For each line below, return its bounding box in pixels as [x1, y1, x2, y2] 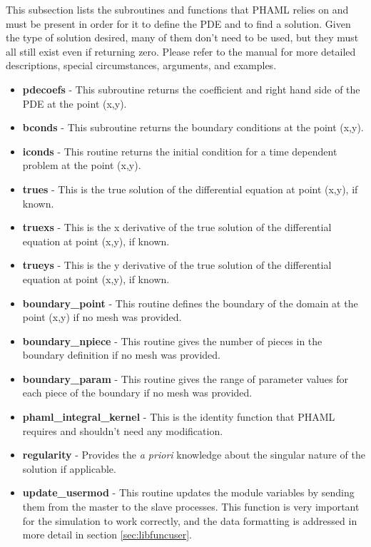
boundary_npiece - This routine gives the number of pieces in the [22, 333, 322, 348]
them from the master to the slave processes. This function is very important [22, 499, 360, 514]
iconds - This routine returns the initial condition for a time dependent [22, 143, 337, 158]
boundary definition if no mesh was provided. [22, 347, 220, 362]
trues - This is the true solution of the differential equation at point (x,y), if [22, 181, 358, 196]
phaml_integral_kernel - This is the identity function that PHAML [22, 409, 335, 424]
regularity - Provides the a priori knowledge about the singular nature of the [22, 447, 365, 462]
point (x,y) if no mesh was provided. [22, 310, 182, 324]
